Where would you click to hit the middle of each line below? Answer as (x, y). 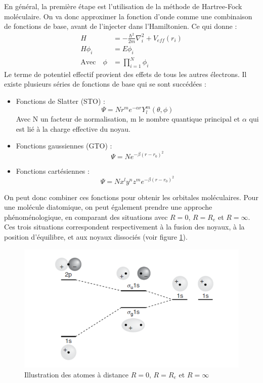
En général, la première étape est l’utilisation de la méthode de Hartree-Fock (123, 6)
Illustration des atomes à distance (77, 374)
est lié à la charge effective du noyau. (73, 128)
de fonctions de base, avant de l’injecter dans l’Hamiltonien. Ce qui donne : (121, 26)
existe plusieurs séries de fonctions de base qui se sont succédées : (105, 84)
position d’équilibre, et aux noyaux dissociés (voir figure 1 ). (96, 237)
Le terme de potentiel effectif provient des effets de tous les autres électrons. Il (125, 74)
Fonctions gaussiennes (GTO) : (64, 146)
